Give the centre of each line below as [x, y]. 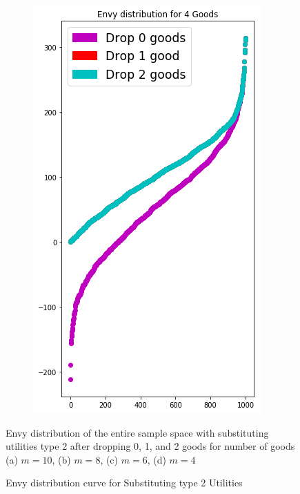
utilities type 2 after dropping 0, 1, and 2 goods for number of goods [150, 446]
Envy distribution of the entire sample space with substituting [137, 432]
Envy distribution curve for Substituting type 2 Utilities [124, 483]
